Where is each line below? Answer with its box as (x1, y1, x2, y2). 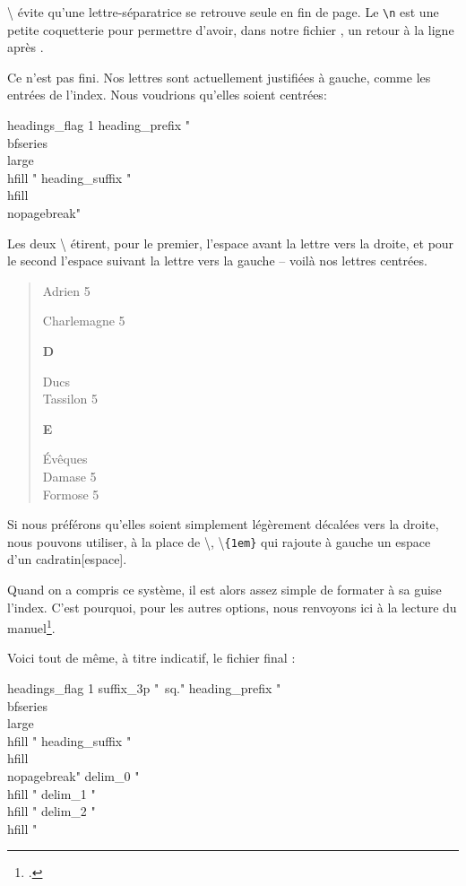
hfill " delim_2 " (7, 802, 96, 821)
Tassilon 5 (42, 389, 99, 408)
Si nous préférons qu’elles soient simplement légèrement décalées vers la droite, (7, 515, 439, 534)
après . (7, 38, 44, 56)
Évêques (42, 449, 88, 468)
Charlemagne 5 (42, 311, 125, 330)
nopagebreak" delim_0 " (7, 766, 140, 785)
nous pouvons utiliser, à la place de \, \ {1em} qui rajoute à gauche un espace (7, 532, 431, 551)
